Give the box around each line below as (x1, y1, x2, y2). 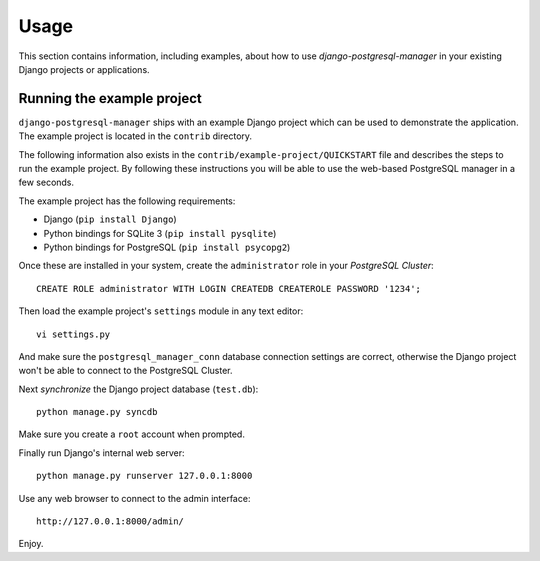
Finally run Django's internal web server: (18, 446, 185, 459)
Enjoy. (18, 538, 44, 550)
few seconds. (18, 176, 75, 189)
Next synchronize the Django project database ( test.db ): (18, 383, 259, 395)
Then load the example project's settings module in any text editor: (18, 305, 304, 317)
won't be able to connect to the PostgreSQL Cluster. (18, 365, 234, 377)
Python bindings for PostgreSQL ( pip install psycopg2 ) (43, 241, 291, 253)
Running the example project (18, 90, 202, 107)
